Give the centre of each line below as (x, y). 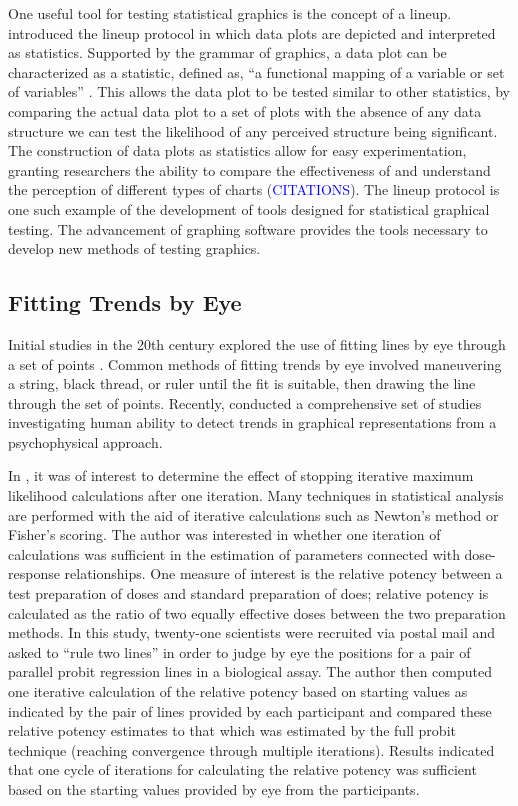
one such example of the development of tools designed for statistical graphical (249, 208)
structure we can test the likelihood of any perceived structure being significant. (253, 130)
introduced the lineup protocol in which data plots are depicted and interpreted (252, 32)
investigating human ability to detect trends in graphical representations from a (252, 422)
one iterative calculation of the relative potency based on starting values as (238, 691)
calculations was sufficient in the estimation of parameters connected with (234, 553)
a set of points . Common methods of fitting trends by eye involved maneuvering (255, 363)
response (34, 573)
